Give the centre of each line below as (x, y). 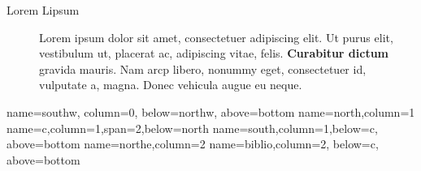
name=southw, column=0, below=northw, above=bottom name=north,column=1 (211, 111)
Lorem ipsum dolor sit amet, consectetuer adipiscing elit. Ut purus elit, (216, 37)
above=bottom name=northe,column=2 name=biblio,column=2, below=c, (193, 144)
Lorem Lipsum (43, 10)
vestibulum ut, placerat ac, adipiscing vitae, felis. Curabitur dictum (214, 53)
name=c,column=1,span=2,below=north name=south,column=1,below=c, (192, 128)
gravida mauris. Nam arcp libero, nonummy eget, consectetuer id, (203, 68)
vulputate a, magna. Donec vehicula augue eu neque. (171, 85)
